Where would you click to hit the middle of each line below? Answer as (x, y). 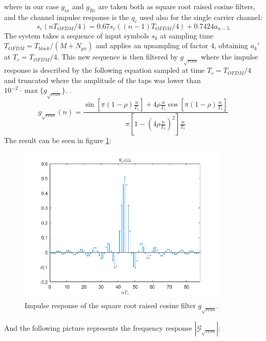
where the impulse (230, 57)
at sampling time (187, 35)
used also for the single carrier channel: (201, 17)
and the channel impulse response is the (67, 17)
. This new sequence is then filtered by (117, 57)
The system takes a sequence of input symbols (77, 35)
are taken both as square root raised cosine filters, (177, 6)
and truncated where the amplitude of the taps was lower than (103, 80)
